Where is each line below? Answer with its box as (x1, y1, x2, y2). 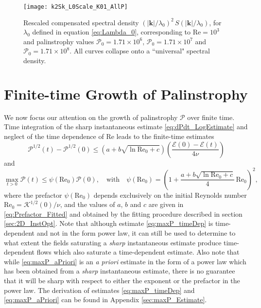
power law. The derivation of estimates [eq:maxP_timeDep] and (4, 285, 195, 295)
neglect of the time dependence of (4, 131, 104, 141)
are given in (148, 199, 184, 209)
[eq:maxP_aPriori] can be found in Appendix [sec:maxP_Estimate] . (4, 294, 207, 305)
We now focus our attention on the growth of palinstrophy (4, 112, 178, 122)
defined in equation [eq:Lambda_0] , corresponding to (32, 27, 191, 37)
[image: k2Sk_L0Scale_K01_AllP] (23, 3, 128, 10)
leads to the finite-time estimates (116, 131, 214, 141)
